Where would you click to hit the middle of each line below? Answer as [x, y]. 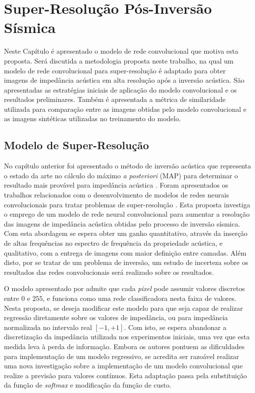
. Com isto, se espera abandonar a [175, 327]
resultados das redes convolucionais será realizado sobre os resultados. [109, 272]
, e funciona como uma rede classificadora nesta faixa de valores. [139, 298]
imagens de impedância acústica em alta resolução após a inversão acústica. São [124, 80]
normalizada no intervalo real [48, 327]
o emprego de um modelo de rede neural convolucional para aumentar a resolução [127, 214]
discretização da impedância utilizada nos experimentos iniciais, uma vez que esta [127, 337]
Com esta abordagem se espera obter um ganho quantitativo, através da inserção [126, 233]
